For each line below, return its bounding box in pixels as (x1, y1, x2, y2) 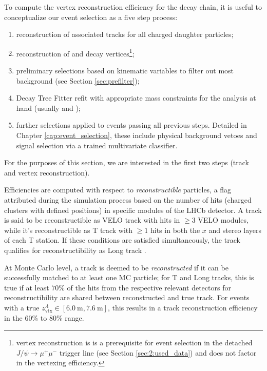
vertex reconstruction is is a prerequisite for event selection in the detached (16, 337, 253, 348)
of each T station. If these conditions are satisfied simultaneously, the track (4, 235, 240, 245)
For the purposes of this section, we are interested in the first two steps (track (4, 157, 249, 168)
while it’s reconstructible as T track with (4, 224, 132, 235)
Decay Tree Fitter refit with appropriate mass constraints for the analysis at (16, 92, 256, 103)
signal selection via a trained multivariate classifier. (16, 140, 178, 150)
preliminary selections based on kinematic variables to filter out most (16, 65, 234, 76)
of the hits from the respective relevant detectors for (67, 282, 231, 292)
